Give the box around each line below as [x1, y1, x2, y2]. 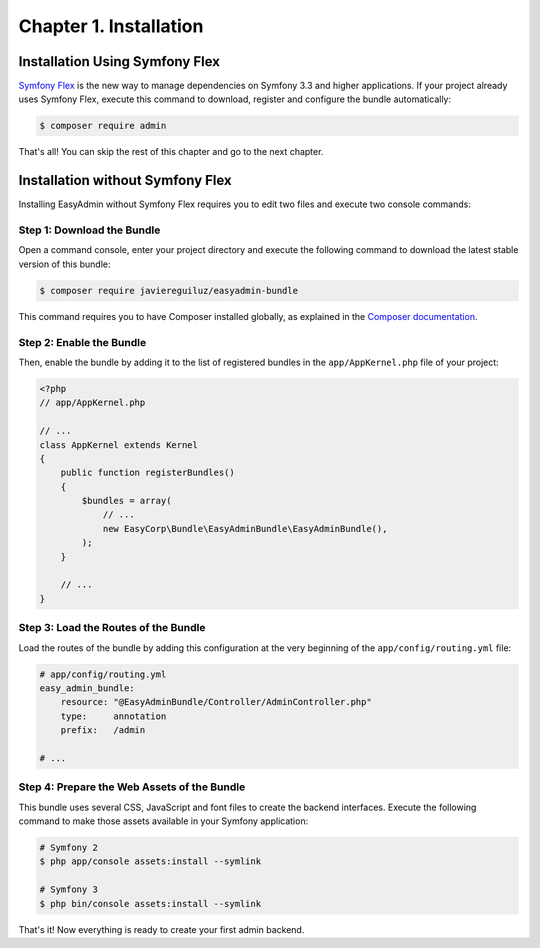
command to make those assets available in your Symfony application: [18, 815, 309, 827]
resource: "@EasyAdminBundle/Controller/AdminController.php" [60, 696, 372, 708]
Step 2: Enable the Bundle [18, 335, 147, 349]
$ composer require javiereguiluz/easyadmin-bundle [39, 285, 299, 296]
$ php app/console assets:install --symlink [39, 856, 262, 867]
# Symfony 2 [39, 841, 99, 853]
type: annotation [60, 710, 167, 722]
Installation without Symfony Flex [18, 172, 232, 189]
